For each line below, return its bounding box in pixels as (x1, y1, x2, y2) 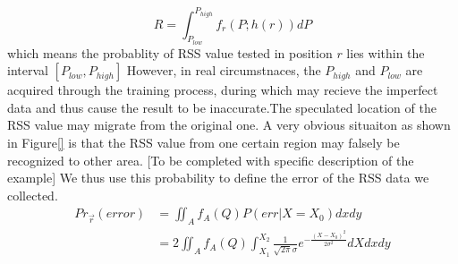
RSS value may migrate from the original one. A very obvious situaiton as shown (7, 115, 451, 134)
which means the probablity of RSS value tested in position (7, 43, 333, 62)
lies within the (346, 43, 425, 62)
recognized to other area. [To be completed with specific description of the (7, 150, 414, 169)
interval (7, 61, 48, 80)
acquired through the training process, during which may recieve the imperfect (7, 81, 438, 99)
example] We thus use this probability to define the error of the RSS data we (7, 168, 429, 187)
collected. (7, 185, 58, 204)
